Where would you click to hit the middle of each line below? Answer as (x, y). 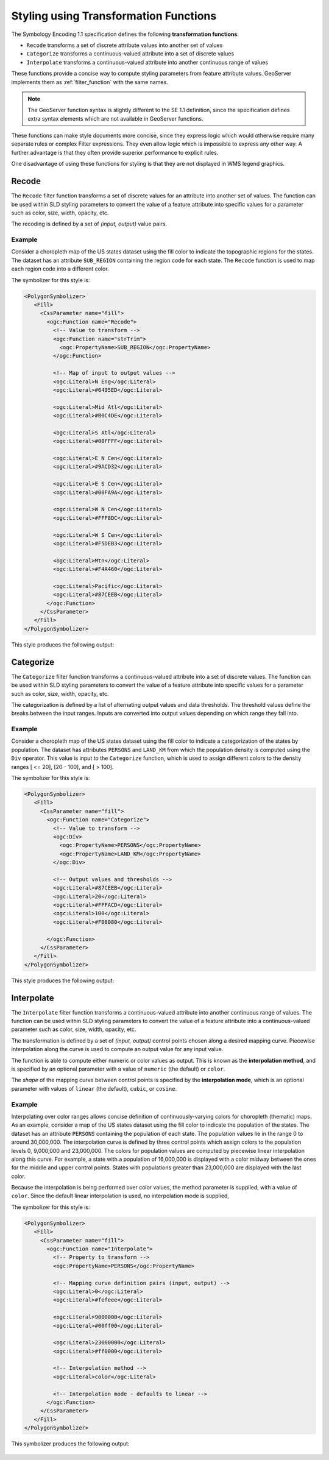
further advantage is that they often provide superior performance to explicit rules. (115, 152)
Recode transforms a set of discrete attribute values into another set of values (125, 45)
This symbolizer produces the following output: (70, 1444)
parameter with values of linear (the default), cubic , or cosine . (94, 1088)
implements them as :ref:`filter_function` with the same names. (90, 82)
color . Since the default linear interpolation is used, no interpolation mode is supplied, (120, 1196)
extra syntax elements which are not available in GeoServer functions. (115, 118)
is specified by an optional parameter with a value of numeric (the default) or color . (118, 1069)
